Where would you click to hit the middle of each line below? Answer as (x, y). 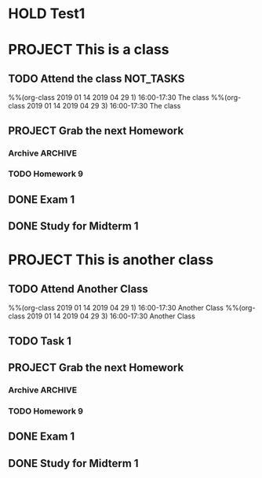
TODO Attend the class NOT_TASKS (96, 78)
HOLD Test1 (47, 14)
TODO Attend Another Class (78, 289)
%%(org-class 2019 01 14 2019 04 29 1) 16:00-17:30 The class (109, 97)
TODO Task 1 (40, 341)
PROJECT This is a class (89, 50)
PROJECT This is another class (111, 260)
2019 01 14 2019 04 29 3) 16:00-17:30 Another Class (111, 316)
